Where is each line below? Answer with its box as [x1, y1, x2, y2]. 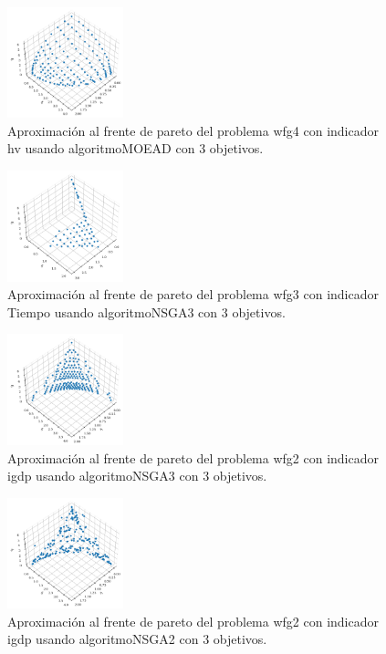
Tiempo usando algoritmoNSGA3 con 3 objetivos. [7, 302, 286, 321]
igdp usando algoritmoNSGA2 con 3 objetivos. [7, 629, 267, 649]
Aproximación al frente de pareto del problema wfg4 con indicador [7, 120, 379, 140]
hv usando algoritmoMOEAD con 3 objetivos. [7, 139, 264, 158]
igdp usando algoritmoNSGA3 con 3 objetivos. [7, 466, 267, 485]
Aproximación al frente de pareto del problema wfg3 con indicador [7, 285, 379, 304]
